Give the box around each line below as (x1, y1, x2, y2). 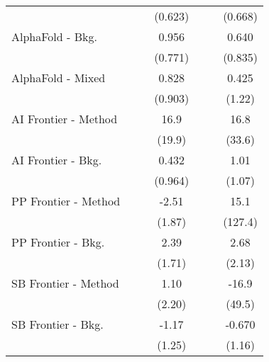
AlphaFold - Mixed (11, 69, 106, 86)
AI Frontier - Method (11, 111, 118, 127)
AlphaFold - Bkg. (11, 28, 97, 45)
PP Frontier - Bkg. (11, 234, 105, 250)
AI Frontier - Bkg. (11, 152, 102, 168)
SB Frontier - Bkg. (11, 316, 104, 332)
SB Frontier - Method (11, 275, 119, 291)
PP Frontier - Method (11, 193, 121, 209)
